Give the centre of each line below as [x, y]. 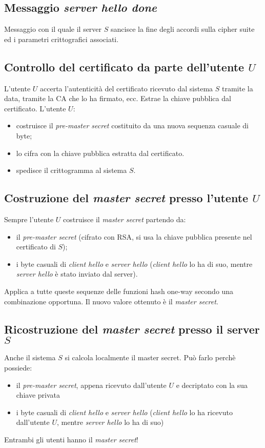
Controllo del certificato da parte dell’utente [124, 66]
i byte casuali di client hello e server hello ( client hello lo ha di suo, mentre [134, 264]
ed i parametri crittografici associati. [62, 39]
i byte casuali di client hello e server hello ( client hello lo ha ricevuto [124, 412]
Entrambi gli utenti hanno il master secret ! [71, 439]
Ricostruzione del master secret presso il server [132, 329]
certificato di [36, 247]
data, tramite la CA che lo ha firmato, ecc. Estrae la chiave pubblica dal [118, 98]
